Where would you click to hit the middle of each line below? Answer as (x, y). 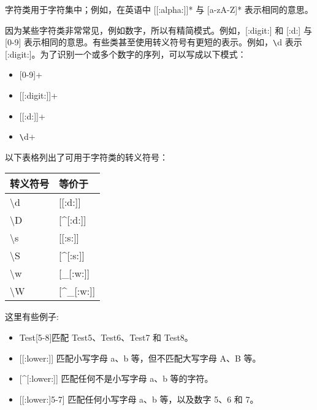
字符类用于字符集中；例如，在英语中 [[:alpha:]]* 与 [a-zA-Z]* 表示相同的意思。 (159, 9)
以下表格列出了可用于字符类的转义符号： (86, 157)
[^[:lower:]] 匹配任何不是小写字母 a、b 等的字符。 (116, 378)
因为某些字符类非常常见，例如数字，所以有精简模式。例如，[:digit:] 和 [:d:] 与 (158, 30)
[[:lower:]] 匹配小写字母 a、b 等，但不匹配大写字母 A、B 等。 (140, 358)
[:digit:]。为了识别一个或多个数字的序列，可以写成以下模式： (126, 54)
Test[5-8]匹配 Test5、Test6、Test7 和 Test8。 (106, 337)
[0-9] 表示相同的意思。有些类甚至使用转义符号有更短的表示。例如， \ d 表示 (154, 42)
